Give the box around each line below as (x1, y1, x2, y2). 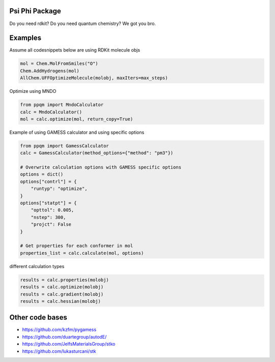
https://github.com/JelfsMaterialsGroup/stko (22, 341, 116, 347)
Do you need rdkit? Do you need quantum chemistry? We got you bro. (9, 20, 156, 27)
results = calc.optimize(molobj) (20, 284, 104, 290)
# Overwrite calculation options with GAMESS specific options (20, 164, 182, 171)
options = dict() (20, 172, 64, 177)
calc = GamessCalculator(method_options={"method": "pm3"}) (20, 150, 174, 156)
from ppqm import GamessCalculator (20, 143, 109, 149)
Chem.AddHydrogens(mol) (20, 68, 80, 74)
